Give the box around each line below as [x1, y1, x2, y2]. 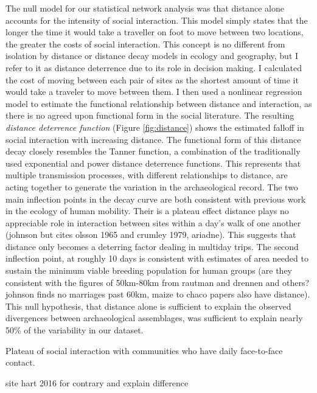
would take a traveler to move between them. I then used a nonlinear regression [5, 85, 302, 98]
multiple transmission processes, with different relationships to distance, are [5, 169, 288, 181]
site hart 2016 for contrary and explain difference [5, 376, 189, 389]
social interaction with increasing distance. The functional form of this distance [5, 133, 301, 145]
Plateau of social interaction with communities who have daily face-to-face [5, 344, 283, 356]
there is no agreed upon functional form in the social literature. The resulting [5, 109, 294, 122]
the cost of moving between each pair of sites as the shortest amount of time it [5, 73, 299, 86]
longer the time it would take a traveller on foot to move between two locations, [5, 26, 304, 38]
